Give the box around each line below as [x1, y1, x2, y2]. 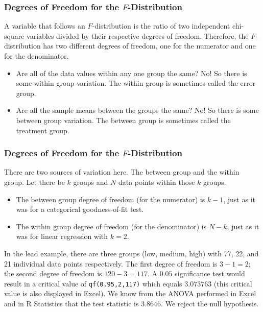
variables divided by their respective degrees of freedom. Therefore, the [27, 30, 249, 41]
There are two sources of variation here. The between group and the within [4, 166, 240, 177]
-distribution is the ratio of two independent [92, 20, 230, 31]
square [4, 30, 25, 41]
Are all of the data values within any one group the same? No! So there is [16, 67, 247, 78]
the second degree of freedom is [4, 268, 102, 279]
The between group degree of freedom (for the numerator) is [16, 194, 205, 204]
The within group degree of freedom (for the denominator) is [16, 221, 207, 231]
